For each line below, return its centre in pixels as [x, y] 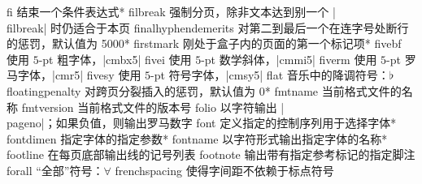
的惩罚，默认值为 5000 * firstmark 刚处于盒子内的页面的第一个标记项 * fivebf [204, 43]
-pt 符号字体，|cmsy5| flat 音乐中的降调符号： [270, 75]
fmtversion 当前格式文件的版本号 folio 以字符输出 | [153, 107]
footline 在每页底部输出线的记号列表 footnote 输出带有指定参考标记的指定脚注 [211, 154]
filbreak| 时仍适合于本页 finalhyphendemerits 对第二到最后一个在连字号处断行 [208, 27]
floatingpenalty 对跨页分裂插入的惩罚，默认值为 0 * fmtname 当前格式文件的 [204, 90]
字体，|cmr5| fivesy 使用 [79, 75]
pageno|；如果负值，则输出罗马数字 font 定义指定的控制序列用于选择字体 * [202, 123]
